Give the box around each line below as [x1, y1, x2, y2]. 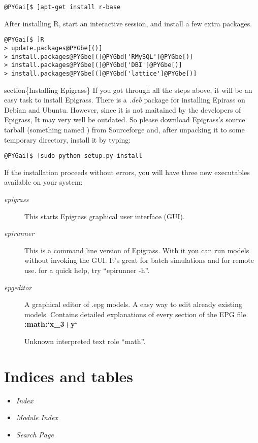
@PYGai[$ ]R [4, 36, 44, 44]
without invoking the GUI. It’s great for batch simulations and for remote [24, 255, 254, 265]
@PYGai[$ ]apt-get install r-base [4, 4, 121, 11]
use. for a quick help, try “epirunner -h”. [24, 264, 150, 275]
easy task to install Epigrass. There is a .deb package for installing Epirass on [4, 94, 245, 105]
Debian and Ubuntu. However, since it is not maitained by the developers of [4, 104, 241, 115]
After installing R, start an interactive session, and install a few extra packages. [4, 18, 252, 28]
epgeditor [4, 282, 32, 292]
